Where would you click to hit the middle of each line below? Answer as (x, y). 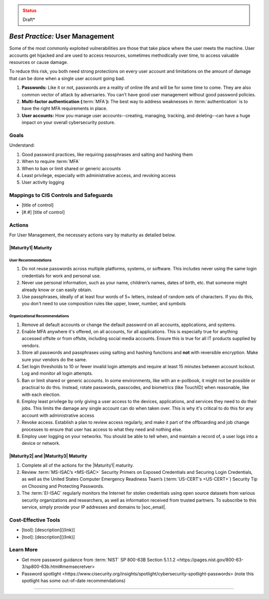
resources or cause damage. (39, 62)
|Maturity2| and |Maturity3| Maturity (48, 456)
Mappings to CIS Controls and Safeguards (61, 196)
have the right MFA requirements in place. (65, 108)
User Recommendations (30, 260)
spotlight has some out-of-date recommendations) (73, 581)
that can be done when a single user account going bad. (67, 78)
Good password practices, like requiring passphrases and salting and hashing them (107, 154)
